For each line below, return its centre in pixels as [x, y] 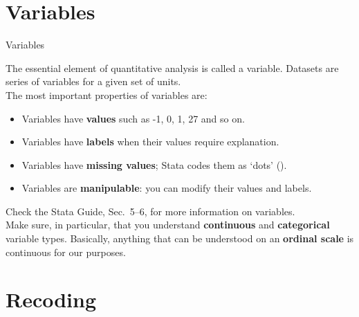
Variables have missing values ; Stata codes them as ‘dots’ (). [154, 164]
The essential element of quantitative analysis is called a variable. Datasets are [172, 67]
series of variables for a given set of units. [93, 81]
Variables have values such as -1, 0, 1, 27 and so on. [133, 118]
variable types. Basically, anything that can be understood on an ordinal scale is [180, 238]
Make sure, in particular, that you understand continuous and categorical [168, 225]
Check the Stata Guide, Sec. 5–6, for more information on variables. [150, 211]
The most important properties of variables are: [107, 94]
